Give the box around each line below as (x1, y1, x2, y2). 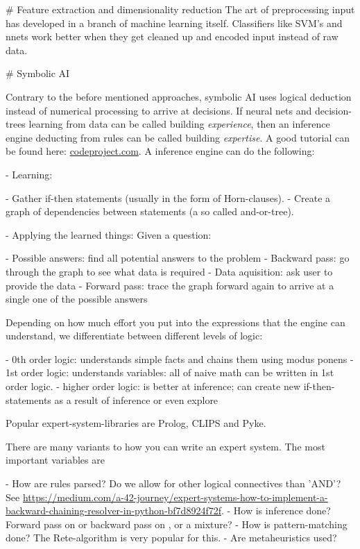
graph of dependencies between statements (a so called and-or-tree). (6, 204, 294, 219)
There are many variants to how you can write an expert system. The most (6, 439, 325, 453)
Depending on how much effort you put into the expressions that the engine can (6, 314, 345, 329)
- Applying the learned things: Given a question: (6, 227, 212, 242)
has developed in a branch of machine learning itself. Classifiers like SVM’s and (6, 15, 343, 30)
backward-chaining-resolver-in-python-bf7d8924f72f (6, 503, 221, 518)
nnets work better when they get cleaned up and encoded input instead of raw (6, 29, 338, 44)
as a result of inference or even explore (54, 392, 218, 407)
